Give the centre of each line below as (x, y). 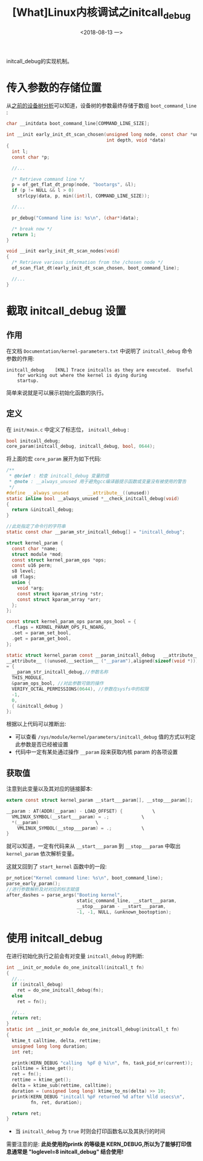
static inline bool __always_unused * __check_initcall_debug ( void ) (93, 498)
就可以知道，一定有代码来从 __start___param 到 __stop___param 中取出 (94, 846)
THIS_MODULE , (28, 678)
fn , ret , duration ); (56, 1102)
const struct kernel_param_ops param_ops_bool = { (71, 622)
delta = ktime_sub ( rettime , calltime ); (62, 1086)
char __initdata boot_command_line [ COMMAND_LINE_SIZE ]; (78, 124)
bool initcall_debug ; (34, 441)
